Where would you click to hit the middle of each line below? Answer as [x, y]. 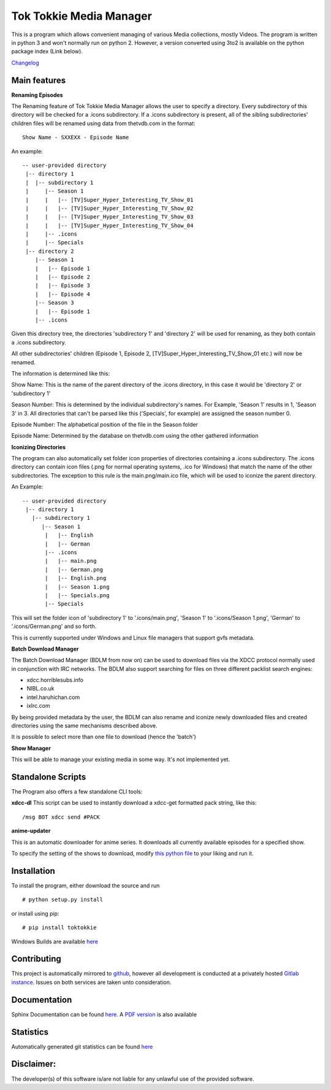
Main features [39, 80]
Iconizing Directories [39, 447]
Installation [33, 871]
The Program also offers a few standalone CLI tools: [77, 792]
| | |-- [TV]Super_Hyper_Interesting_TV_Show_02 [109, 208]
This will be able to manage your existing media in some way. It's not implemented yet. [120, 760]
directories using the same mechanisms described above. [84, 726]
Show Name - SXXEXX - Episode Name [76, 137]
